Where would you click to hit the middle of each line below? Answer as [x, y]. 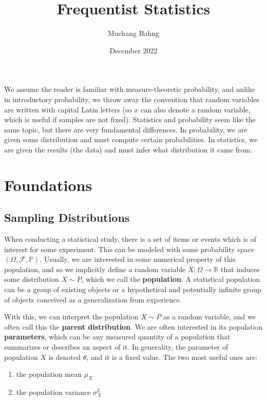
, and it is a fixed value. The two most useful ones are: [172, 357]
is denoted [64, 357]
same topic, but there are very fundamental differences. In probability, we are [126, 129]
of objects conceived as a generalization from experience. [93, 299]
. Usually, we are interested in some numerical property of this [138, 259]
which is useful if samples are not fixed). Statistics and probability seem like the [130, 119]
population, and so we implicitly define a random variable [95, 269]
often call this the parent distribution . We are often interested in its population [133, 326]
